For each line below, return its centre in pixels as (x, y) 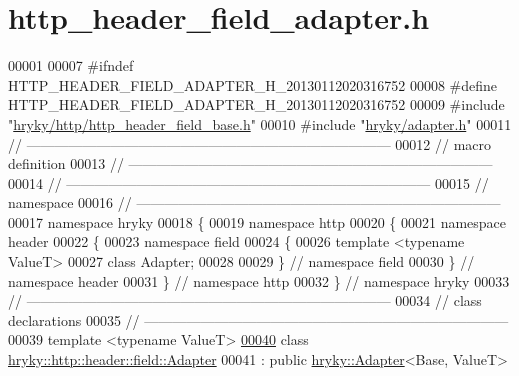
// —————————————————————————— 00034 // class (245, 300)
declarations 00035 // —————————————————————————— (258, 319)
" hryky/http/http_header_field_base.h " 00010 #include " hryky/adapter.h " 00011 (260, 123)
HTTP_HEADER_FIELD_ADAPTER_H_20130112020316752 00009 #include (256, 104)
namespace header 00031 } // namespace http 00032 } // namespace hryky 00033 (259, 280)
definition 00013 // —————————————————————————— (250, 163)
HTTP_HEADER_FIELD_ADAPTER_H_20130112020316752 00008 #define (253, 84)
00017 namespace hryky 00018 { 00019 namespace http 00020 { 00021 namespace (257, 221)
